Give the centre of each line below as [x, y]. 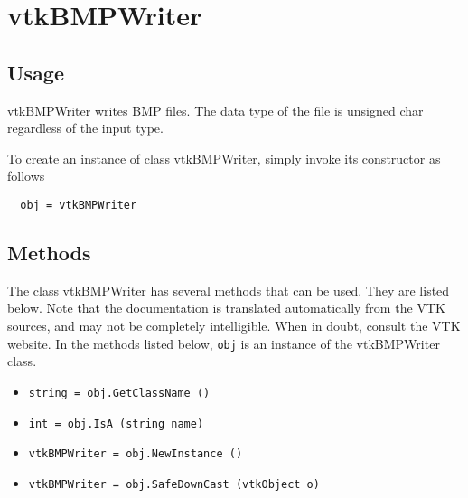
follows [26, 176]
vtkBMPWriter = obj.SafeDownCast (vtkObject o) [174, 484]
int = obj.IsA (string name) [116, 423]
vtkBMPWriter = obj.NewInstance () [136, 454]
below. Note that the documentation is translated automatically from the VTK [226, 308]
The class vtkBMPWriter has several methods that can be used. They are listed [229, 290]
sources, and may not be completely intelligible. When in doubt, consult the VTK [234, 325]
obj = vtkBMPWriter [79, 205]
